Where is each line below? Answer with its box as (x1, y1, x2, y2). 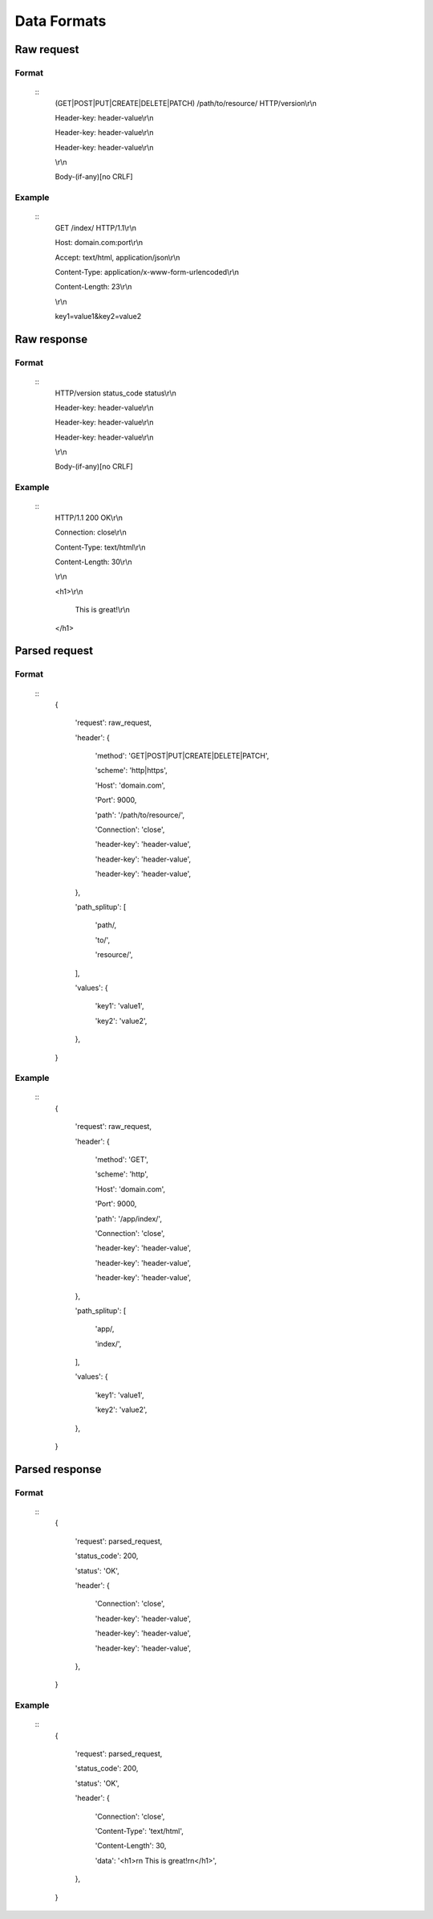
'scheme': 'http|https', (95, 766, 168, 775)
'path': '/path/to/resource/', (95, 810, 184, 820)
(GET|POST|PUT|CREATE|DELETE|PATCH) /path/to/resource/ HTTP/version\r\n (55, 98, 317, 108)
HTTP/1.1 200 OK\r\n (55, 513, 123, 522)
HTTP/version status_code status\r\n (55, 388, 176, 398)
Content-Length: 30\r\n (55, 557, 132, 567)
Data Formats (14, 12, 107, 30)
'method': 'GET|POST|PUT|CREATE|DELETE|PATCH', (95, 751, 269, 761)
